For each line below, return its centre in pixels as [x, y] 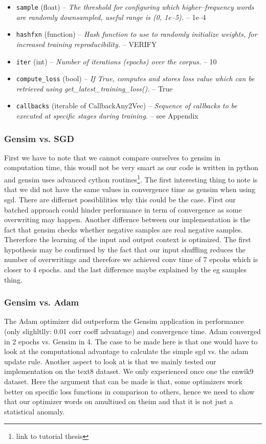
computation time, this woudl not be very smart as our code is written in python [131, 167]
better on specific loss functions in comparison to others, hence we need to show [129, 391]
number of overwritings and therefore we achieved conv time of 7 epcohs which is [131, 259]
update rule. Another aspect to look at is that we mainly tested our [110, 361]
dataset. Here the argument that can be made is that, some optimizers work [123, 381]
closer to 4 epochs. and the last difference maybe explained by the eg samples [126, 270]
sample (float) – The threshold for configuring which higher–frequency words [135, 7]
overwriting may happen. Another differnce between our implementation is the [127, 219]
